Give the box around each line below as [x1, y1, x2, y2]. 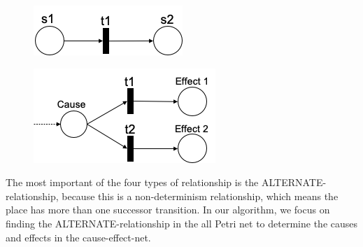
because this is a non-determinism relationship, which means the [62, 188, 339, 203]
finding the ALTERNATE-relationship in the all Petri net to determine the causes [6, 216, 358, 230]
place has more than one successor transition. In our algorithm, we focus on [6, 202, 330, 217]
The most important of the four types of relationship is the [6, 175, 259, 190]
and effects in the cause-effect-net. [6, 230, 151, 244]
